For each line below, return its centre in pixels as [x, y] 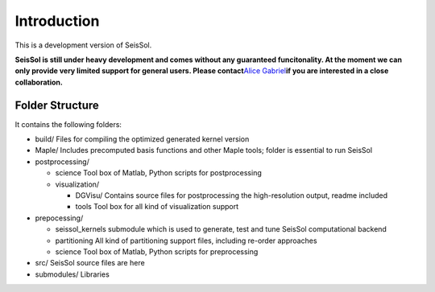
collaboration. [39, 82]
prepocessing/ [59, 218]
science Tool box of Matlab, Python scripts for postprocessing [158, 173]
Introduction [57, 21]
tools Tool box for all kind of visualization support [157, 207]
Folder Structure [57, 105]
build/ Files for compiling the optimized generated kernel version [142, 139]
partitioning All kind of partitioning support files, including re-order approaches [186, 241]
